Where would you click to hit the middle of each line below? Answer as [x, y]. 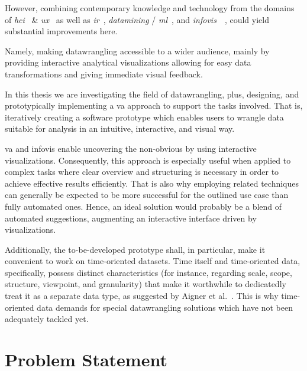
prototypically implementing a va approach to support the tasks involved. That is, [154, 105]
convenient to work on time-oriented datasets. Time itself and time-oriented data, [153, 261]
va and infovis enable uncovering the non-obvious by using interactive [131, 148]
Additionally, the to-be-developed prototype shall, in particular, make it [135, 249]
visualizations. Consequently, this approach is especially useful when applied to [148, 160]
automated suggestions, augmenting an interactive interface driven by [131, 218]
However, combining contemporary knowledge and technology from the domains [150, 8]
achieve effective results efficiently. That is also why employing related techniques [152, 183]
